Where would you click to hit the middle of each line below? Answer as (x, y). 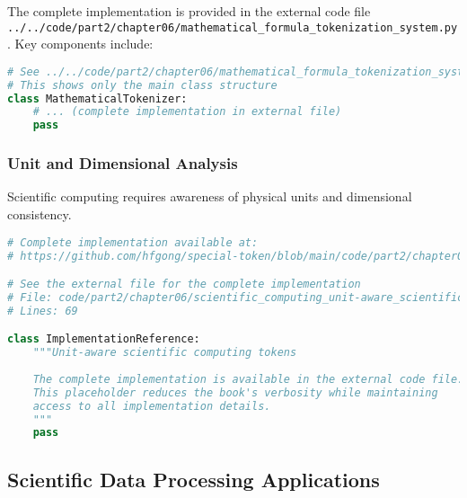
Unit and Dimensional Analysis (123, 163)
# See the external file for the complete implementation (184, 285)
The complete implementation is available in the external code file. (248, 379)
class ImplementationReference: (104, 339)
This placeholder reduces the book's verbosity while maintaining (235, 392)
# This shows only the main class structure (142, 85)
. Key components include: (80, 44)
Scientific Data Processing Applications (194, 479)
